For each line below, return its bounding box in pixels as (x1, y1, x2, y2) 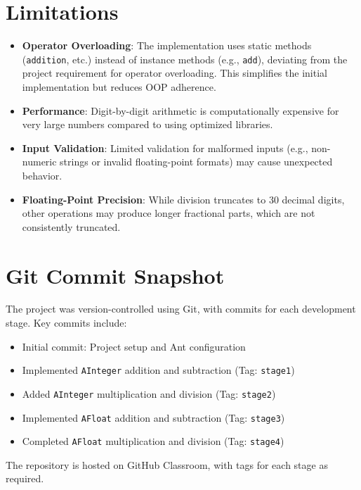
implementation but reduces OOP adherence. (22, 79, 216, 94)
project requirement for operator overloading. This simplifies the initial (22, 65, 327, 80)
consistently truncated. (22, 219, 121, 234)
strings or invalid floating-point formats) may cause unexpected (60, 154, 333, 169)
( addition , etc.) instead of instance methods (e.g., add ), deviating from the (22, 51, 348, 66)
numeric (22, 154, 57, 169)
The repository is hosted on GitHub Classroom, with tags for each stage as (6, 457, 328, 472)
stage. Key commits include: (6, 315, 127, 330)
